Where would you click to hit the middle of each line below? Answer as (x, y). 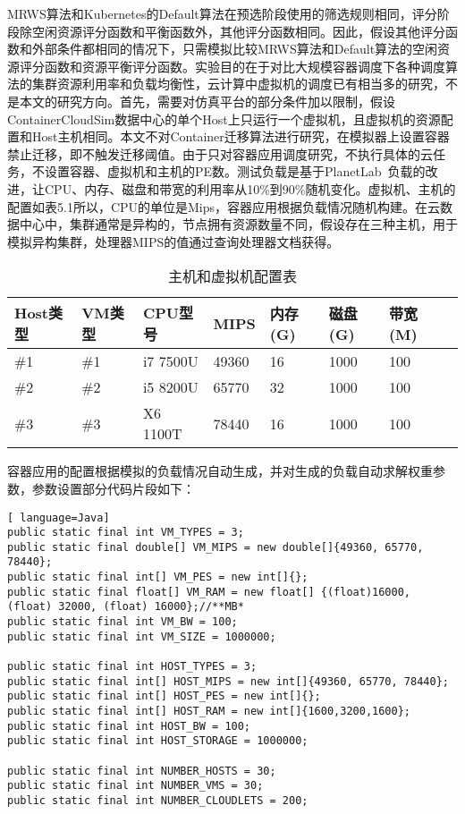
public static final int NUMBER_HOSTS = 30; (142, 771)
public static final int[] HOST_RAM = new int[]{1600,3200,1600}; (209, 712)
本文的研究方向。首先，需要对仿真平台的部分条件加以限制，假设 (207, 101)
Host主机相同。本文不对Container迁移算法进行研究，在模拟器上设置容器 (241, 136)
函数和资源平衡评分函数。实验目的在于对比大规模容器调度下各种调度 (245, 66)
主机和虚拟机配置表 (232, 276)
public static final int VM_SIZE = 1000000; (142, 636)
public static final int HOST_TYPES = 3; (132, 667)
